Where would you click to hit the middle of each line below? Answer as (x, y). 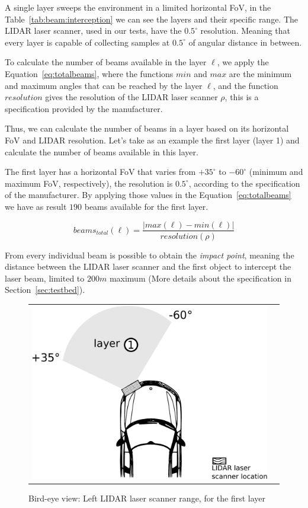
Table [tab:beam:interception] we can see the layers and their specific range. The (152, 19)
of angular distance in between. (245, 42)
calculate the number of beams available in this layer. (102, 151)
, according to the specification (244, 183)
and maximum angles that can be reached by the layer (104, 85)
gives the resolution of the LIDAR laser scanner (131, 97)
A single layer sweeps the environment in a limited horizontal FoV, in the (138, 7)
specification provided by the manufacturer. (84, 108)
